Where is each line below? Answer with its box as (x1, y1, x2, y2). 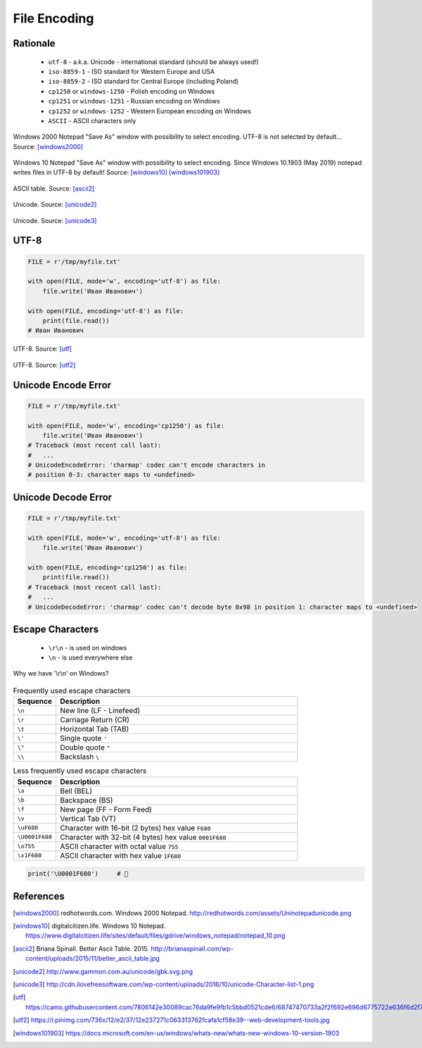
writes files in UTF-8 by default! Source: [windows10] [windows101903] (13, 168, 220, 177)
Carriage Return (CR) (60, 715, 130, 725)
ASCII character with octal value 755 (60, 841, 179, 851)
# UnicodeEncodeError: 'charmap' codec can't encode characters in (27, 461, 266, 469)
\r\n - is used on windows (48, 643, 127, 652)
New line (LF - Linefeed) (60, 706, 141, 716)
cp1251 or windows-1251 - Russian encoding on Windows (48, 97, 221, 106)
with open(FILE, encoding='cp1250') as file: (27, 564, 188, 572)
